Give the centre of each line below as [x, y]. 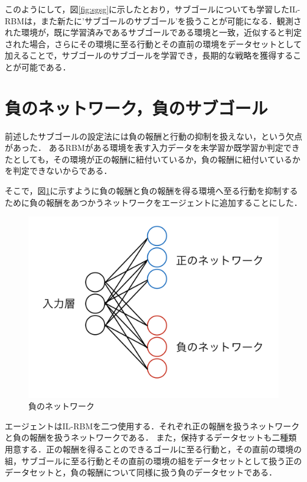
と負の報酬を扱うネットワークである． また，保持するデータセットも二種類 [151, 437]
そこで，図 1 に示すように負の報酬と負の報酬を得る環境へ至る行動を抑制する [151, 191]
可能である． [46, 67]
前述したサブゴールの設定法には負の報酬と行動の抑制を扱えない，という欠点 [153, 136]
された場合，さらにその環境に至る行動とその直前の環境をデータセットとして [153, 43]
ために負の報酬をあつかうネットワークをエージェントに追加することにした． [153, 202]
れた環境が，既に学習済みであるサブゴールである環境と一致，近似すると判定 [153, 32]
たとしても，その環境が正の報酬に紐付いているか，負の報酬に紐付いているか [153, 159]
